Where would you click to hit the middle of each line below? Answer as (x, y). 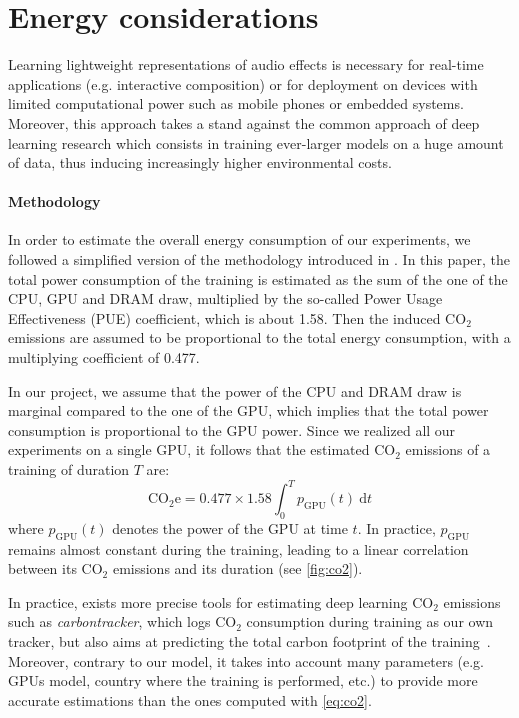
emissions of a (448, 449)
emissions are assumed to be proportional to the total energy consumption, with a (259, 337)
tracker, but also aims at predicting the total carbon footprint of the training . (249, 641)
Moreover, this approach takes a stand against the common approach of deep (244, 122)
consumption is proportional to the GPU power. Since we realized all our (232, 429)
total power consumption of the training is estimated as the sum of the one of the (258, 278)
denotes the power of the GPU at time (230, 527)
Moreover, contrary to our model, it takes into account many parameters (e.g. (246, 660)
